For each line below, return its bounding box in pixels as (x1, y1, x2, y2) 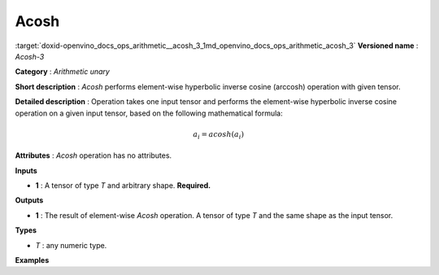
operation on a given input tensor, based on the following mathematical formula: (15, 108, 284, 118)
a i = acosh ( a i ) (193, 129, 244, 141)
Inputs (15, 165, 38, 175)
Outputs (15, 195, 44, 205)
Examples (15, 255, 50, 264)
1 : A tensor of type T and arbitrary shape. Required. (35, 181, 211, 190)
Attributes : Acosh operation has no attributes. (15, 151, 172, 160)
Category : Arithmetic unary (15, 67, 110, 76)
